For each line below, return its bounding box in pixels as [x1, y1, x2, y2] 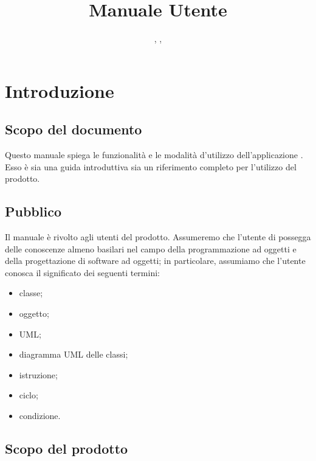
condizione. [19, 409, 61, 422]
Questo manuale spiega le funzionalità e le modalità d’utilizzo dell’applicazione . [5, 148, 303, 161]
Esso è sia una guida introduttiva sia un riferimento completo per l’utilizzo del [5, 160, 297, 173]
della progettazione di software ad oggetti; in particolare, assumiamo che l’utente [5, 254, 306, 267]
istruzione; [19, 368, 58, 381]
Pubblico [5, 202, 61, 221]
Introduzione [5, 78, 114, 103]
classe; [19, 286, 43, 299]
